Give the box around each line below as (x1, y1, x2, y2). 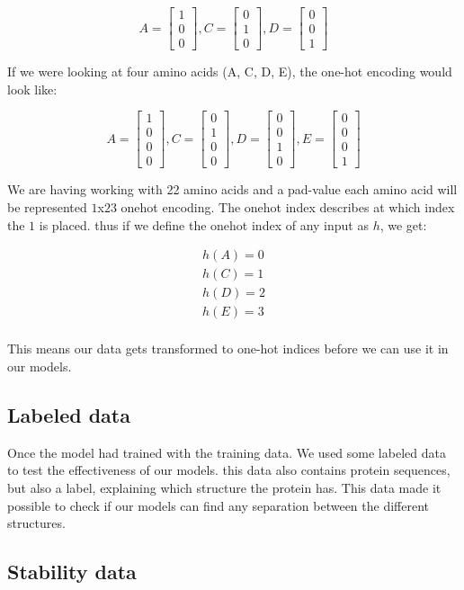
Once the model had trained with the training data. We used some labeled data (7, 442, 446, 461)
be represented (7, 198, 87, 216)
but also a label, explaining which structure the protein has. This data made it (7, 478, 442, 496)
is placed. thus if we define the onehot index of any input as (39, 215, 369, 234)
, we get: (379, 215, 427, 234)
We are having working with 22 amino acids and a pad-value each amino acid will (7, 180, 458, 199)
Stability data (7, 558, 137, 586)
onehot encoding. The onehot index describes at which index (120, 198, 455, 216)
